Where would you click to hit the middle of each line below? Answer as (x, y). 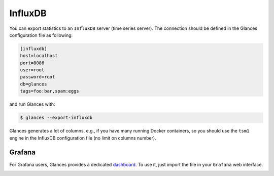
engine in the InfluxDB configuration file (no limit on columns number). (83, 138)
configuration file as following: (41, 35)
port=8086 (32, 63)
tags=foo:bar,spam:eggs (50, 91)
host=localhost (39, 56)
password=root (38, 77)
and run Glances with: (32, 104)
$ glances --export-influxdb (56, 118)
